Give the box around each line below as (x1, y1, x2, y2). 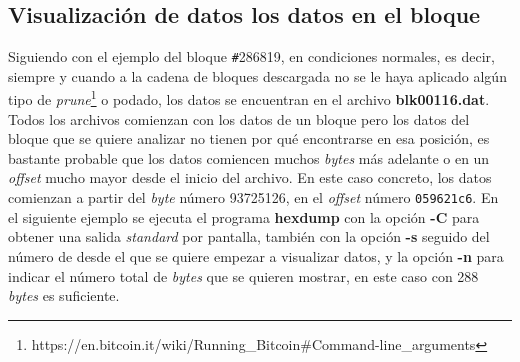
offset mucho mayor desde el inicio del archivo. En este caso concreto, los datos (8, 167, 492, 188)
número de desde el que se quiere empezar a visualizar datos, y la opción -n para (8, 245, 504, 266)
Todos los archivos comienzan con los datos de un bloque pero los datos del (8, 108, 470, 129)
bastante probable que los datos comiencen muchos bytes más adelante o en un (8, 147, 490, 168)
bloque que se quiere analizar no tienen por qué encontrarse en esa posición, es (8, 128, 490, 149)
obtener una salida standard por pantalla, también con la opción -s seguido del (8, 226, 490, 247)
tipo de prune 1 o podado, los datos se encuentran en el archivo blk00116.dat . (8, 86, 490, 110)
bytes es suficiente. (8, 285, 120, 306)
